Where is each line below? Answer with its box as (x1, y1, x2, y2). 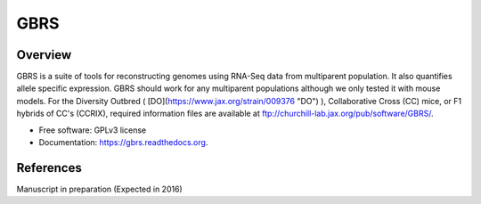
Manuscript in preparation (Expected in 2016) (16, 184, 183, 194)
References (16, 160, 82, 175)
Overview (16, 47, 72, 62)
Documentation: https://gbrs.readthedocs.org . (38, 137, 208, 148)
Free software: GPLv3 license (38, 125, 147, 135)
